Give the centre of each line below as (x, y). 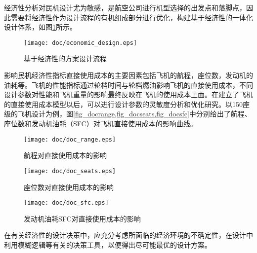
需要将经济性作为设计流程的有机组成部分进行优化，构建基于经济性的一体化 (132, 17)
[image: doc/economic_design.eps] (81, 43)
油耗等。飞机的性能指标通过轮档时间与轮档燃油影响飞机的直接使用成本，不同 (128, 85)
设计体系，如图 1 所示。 (40, 27)
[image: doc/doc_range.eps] (70, 139)
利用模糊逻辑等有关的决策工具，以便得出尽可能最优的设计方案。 (108, 244)
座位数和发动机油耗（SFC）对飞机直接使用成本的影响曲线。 (101, 123)
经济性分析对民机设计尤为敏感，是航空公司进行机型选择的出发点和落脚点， (125, 7)
